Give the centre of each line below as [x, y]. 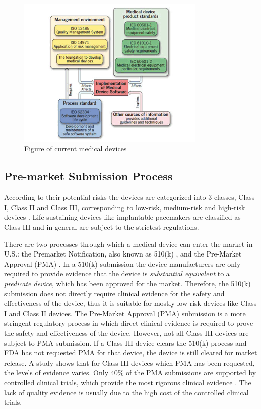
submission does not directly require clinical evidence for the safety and [114, 293]
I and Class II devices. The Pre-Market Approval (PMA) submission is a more [125, 313]
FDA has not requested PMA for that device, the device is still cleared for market [131, 353]
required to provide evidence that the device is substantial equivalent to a [117, 273]
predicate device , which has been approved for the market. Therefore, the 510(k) [127, 283]
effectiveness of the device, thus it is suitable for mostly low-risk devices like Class [130, 303]
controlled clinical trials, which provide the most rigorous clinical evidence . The [128, 382]
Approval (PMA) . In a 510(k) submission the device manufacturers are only [122, 263]
